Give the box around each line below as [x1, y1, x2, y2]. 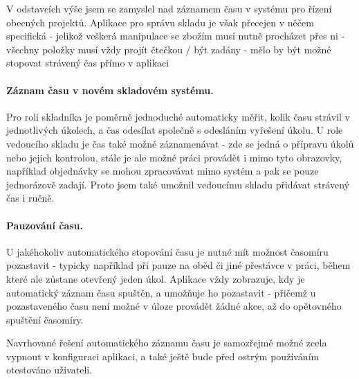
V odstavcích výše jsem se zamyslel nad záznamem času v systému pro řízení [6, 1, 332, 15]
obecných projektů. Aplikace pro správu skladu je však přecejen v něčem [6, 15, 314, 29]
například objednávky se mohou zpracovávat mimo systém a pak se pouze [6, 164, 319, 178]
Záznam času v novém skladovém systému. [6, 82, 214, 97]
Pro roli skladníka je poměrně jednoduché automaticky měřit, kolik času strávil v [6, 109, 350, 123]
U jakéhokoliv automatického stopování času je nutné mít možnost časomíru [6, 244, 329, 258]
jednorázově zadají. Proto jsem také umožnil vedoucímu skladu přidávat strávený [6, 177, 350, 191]
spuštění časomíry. [6, 312, 84, 326]
